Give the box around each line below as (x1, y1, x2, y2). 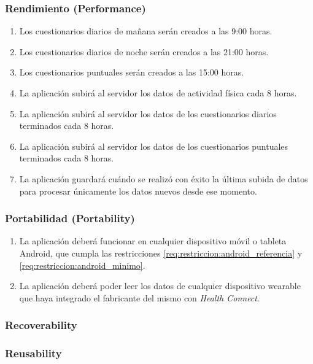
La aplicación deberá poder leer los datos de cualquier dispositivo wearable (19, 279, 301, 292)
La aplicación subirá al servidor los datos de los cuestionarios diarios (19, 107, 277, 120)
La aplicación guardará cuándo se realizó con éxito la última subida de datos (19, 172, 308, 185)
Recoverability (5, 317, 77, 333)
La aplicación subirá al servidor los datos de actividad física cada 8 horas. (19, 87, 297, 99)
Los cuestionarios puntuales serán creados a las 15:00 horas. (19, 66, 244, 79)
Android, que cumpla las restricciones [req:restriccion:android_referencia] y (19, 246, 303, 259)
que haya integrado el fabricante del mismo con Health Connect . (19, 291, 260, 304)
